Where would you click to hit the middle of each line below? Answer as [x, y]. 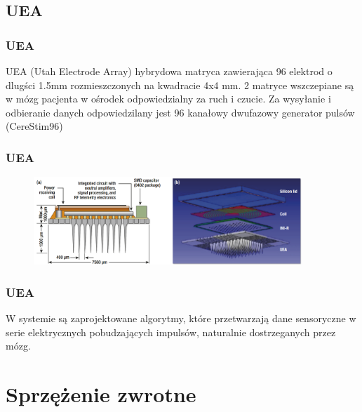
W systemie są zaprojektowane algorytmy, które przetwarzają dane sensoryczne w [181, 318]
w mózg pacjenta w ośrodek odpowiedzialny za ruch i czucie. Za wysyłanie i [168, 99]
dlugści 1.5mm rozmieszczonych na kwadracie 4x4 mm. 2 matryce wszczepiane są [180, 85]
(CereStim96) [34, 126]
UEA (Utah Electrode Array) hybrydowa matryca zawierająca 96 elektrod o [169, 71]
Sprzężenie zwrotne [101, 394]
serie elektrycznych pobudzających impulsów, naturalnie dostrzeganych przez [171, 332]
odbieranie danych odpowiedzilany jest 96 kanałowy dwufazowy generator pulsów [180, 112]
